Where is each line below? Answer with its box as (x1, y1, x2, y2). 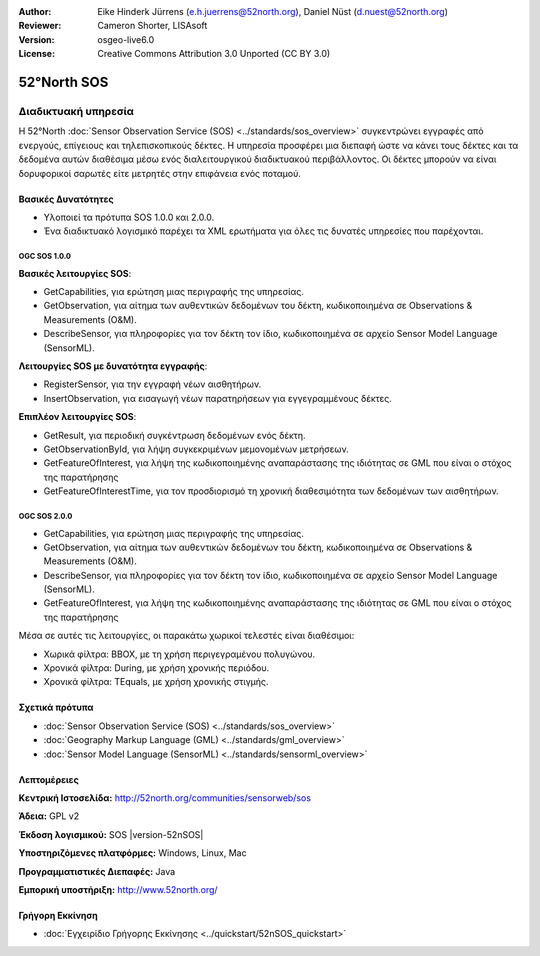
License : (18, 48, 55, 60)
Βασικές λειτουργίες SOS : (18, 267, 132, 279)
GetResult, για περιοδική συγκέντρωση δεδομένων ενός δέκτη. (43, 429, 306, 441)
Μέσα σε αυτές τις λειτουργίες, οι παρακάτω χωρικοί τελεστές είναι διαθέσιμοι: (18, 630, 355, 642)
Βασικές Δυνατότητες (18, 193, 114, 205)
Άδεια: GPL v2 (18, 810, 80, 822)
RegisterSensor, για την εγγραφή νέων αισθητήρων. (43, 378, 262, 390)
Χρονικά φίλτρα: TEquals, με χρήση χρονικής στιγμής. (43, 676, 269, 688)
